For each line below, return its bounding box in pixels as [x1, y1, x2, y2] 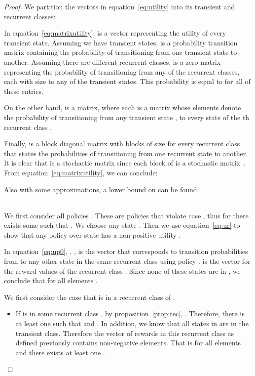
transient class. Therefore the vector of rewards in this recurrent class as [15, 328, 234, 338]
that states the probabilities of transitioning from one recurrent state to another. [4, 148, 248, 158]
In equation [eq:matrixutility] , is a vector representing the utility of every [4, 28, 226, 38]
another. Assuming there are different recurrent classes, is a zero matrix [4, 56, 221, 67]
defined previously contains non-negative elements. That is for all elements [15, 337, 241, 348]
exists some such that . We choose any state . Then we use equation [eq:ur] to [4, 220, 240, 230]
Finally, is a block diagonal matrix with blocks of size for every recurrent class [4, 138, 240, 149]
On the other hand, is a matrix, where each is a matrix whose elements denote [4, 102, 241, 113]
